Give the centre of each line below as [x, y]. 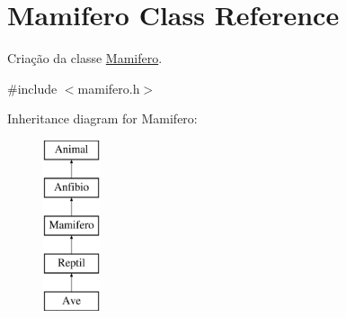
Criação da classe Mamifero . [85, 58]
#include [32, 88]
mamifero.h [109, 88]
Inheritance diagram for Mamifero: [102, 118]
